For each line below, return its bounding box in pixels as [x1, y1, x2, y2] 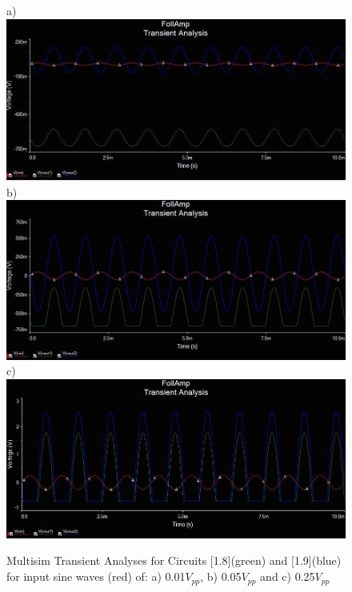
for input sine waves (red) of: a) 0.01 [6, 568, 186, 585]
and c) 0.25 [260, 568, 315, 585]
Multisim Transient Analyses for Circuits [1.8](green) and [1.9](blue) [6, 552, 342, 569]
